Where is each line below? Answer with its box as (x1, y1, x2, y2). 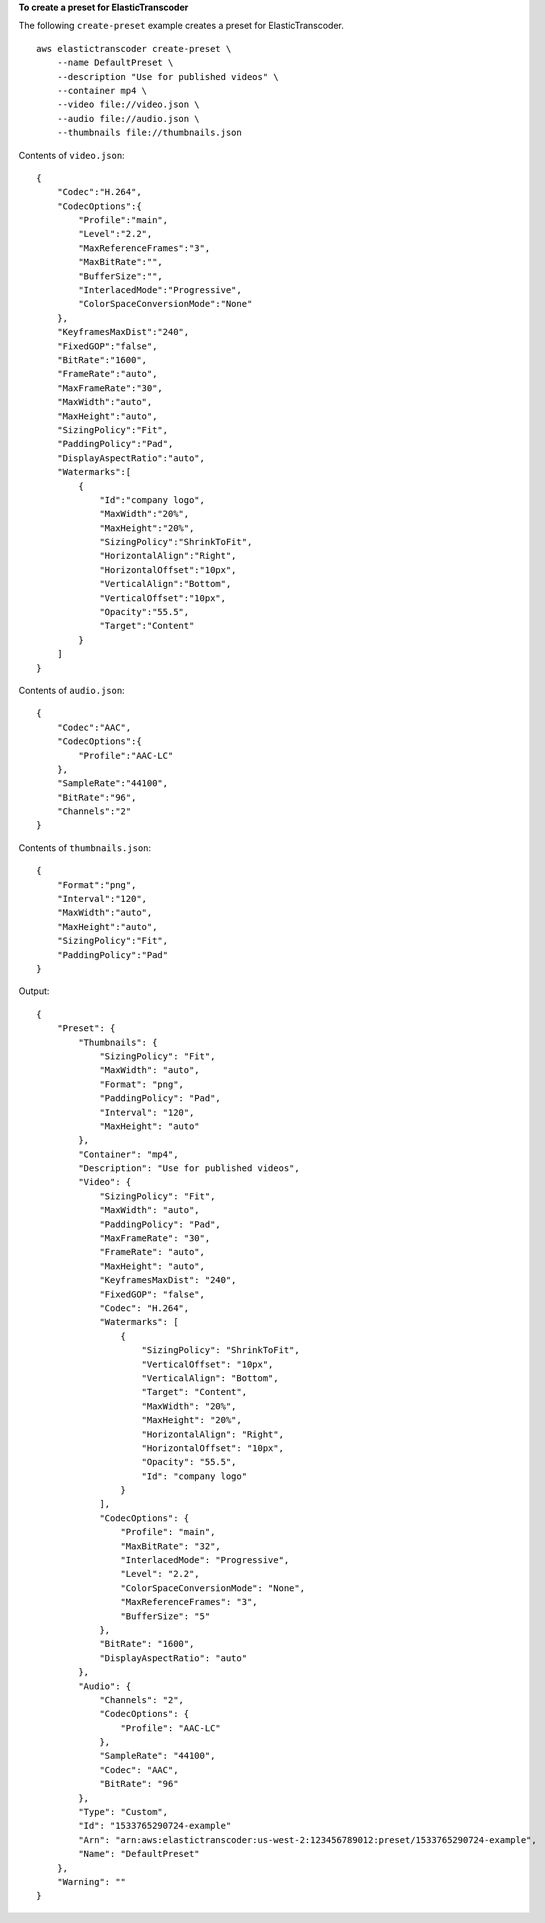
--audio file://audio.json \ (56, 113, 200, 124)
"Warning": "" (56, 1876, 127, 1887)
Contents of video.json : (18, 149, 125, 161)
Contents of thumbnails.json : (18, 841, 152, 854)
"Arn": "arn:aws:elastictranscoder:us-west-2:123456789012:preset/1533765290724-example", (78, 1834, 537, 1845)
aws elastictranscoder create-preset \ (36, 43, 232, 54)
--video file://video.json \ (56, 99, 200, 110)
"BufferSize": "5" (120, 1610, 211, 1622)
